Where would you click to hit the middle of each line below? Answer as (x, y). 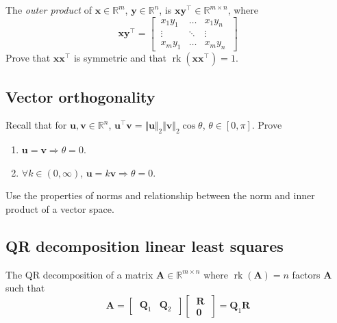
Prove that (28, 58)
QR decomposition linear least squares (145, 246)
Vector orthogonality (80, 96)
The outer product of (49, 10)
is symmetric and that (120, 58)
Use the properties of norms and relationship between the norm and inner (160, 195)
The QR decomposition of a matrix (79, 274)
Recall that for (36, 125)
